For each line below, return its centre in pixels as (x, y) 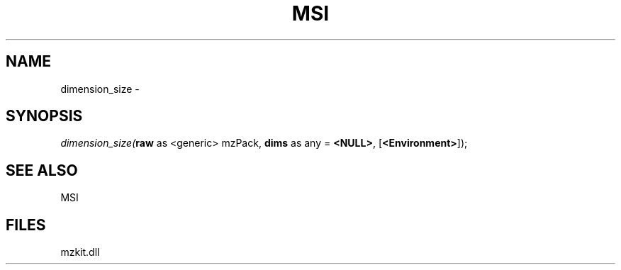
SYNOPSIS (44, 116)
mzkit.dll (80, 252)
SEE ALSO (42, 170)
